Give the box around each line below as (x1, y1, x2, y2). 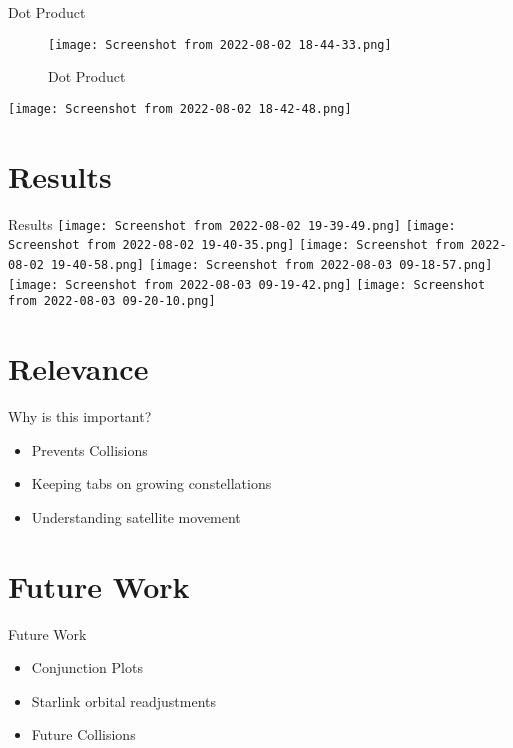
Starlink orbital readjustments (31, 690, 217, 711)
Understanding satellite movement (31, 506, 241, 527)
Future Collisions (31, 724, 136, 745)
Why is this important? (8, 406, 152, 427)
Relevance (8, 348, 149, 389)
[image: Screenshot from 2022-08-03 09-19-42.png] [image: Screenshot (8, 277, 486, 292)
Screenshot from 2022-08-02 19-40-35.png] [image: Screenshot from (8, 238, 464, 253)
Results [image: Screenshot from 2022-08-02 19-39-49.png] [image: (8, 213, 456, 234)
